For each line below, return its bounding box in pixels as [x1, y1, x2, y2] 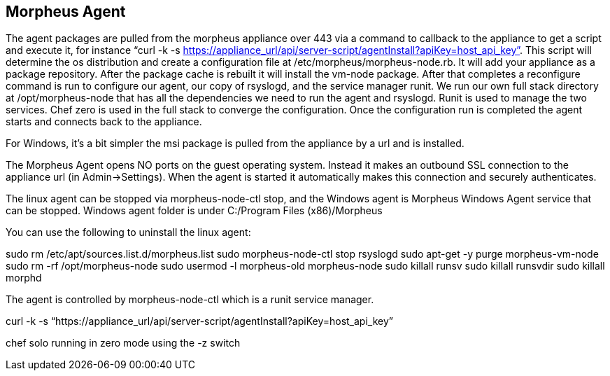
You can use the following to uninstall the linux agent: [6, 226, 251, 239]
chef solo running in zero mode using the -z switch [6, 337, 241, 349]
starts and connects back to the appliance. [6, 116, 202, 128]
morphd [6, 272, 42, 284]
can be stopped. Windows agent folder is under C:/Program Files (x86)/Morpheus [6, 204, 383, 217]
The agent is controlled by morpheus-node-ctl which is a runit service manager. [6, 293, 374, 306]
